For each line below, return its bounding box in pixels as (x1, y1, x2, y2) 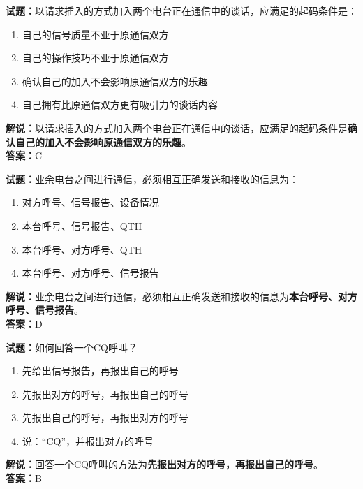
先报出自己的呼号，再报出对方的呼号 (22, 410, 188, 425)
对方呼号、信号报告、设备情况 (22, 195, 159, 210)
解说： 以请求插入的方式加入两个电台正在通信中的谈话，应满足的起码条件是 (6, 120, 348, 135)
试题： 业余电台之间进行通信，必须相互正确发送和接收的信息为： (6, 171, 299, 186)
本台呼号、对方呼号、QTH (22, 242, 142, 256)
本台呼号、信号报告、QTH (22, 218, 142, 233)
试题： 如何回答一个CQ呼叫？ (6, 340, 138, 354)
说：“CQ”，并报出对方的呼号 (22, 433, 154, 448)
